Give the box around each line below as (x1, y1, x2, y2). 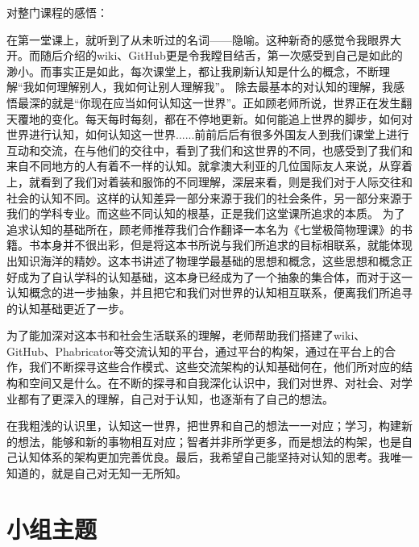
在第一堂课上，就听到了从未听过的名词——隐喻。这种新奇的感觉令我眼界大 (6, 31, 401, 48)
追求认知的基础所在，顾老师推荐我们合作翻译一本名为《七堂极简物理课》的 (6, 220, 401, 237)
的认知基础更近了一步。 (6, 299, 131, 316)
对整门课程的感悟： (6, 4, 108, 20)
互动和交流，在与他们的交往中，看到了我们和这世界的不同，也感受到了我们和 (6, 141, 413, 158)
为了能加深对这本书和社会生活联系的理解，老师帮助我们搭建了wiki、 (6, 327, 366, 344)
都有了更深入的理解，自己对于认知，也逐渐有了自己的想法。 (17, 390, 334, 407)
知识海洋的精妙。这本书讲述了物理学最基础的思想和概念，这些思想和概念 (17, 252, 401, 269)
